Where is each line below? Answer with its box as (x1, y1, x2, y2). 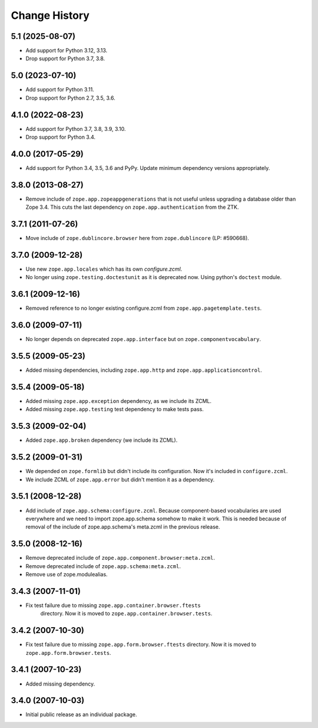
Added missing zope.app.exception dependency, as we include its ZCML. (25, 398, 212, 405)
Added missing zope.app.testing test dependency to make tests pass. (25, 406, 204, 413)
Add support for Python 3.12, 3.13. (25, 47, 108, 54)
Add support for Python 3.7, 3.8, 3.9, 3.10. (25, 125, 126, 132)
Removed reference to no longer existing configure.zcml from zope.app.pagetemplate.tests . (25, 304, 262, 312)
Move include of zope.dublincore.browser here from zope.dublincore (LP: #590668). (25, 235, 250, 242)
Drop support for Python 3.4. (25, 133, 96, 141)
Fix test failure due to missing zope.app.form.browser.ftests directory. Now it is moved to (25, 641, 256, 648)
